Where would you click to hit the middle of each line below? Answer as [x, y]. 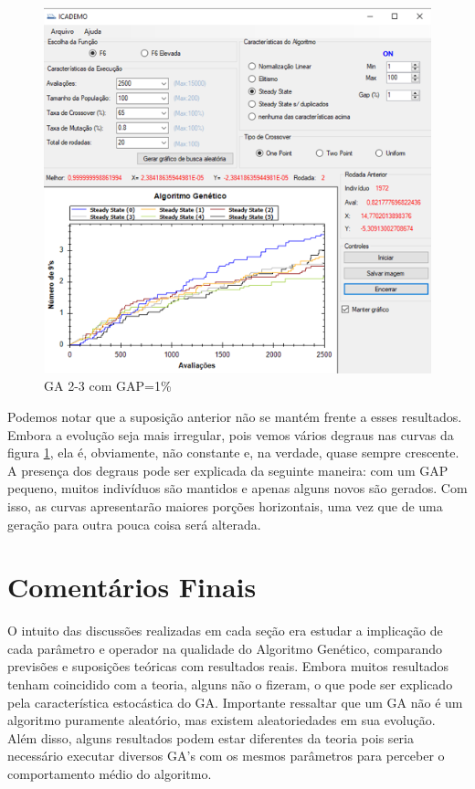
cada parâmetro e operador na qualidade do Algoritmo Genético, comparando [225, 648]
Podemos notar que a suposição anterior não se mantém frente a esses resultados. [235, 416]
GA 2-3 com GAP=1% [108, 386]
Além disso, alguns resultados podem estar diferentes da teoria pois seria [211, 737]
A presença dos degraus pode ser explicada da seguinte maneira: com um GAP [228, 470]
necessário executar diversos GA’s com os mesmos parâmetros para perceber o [226, 756]
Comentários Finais [132, 587]
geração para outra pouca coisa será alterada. [134, 524]
